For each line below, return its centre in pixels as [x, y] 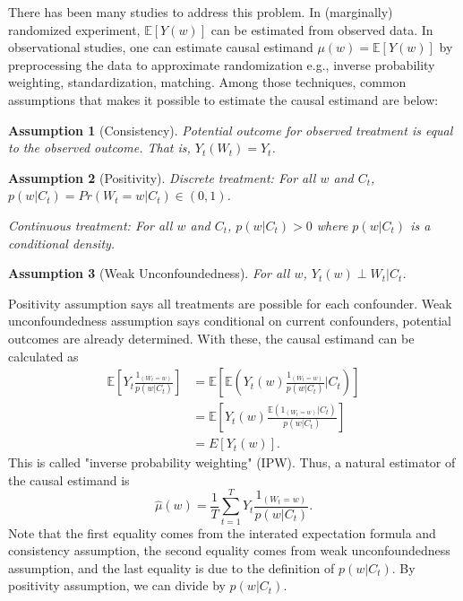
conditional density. [62, 243]
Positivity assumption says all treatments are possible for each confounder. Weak [230, 303]
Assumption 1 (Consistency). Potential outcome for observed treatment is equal [231, 130]
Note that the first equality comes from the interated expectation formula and [222, 532]
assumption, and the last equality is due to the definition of [171, 567]
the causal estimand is [69, 479]
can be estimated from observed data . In [322, 29]
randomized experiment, [74, 29]
